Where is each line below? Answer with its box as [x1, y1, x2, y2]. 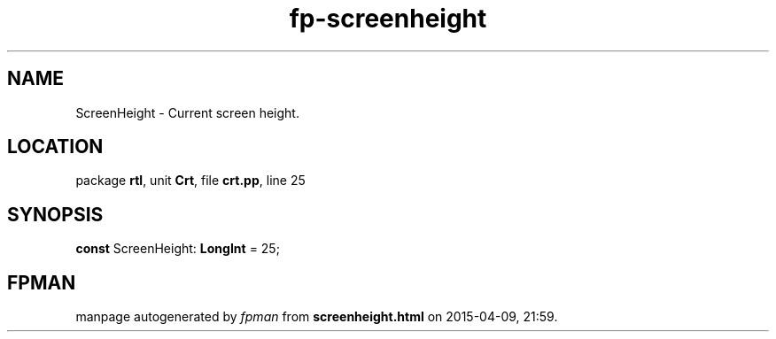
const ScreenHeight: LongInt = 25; [75, 241, 280, 257]
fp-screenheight [289, 4, 487, 34]
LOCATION [7, 135, 104, 158]
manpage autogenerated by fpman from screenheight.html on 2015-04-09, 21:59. [75, 309, 558, 325]
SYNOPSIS [7, 203, 104, 226]
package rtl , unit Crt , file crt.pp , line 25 [75, 173, 306, 189]
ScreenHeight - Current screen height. [75, 104, 299, 120]
